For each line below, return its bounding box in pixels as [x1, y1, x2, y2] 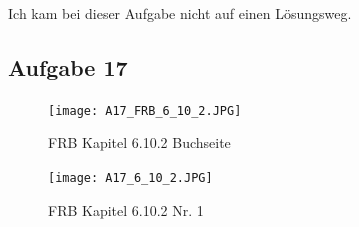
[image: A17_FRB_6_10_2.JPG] [48, 103, 242, 118]
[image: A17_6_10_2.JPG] [48, 171, 213, 186]
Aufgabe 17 [8, 51, 128, 82]
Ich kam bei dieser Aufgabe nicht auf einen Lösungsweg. [8, 3, 352, 23]
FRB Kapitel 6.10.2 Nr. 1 [48, 199, 204, 220]
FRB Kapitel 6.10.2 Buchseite [48, 132, 231, 153]
